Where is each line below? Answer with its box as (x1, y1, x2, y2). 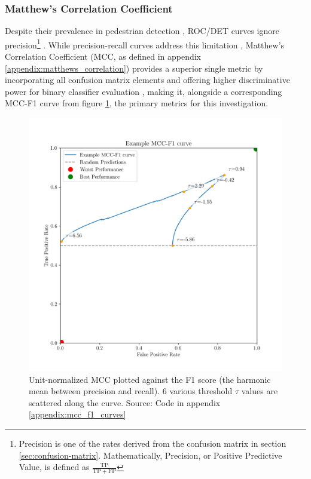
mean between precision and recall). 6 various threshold (29, 385, 233, 397)
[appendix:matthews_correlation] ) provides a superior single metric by (5, 62, 263, 74)
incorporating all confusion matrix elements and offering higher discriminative (5, 73, 290, 86)
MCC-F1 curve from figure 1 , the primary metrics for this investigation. (5, 97, 269, 109)
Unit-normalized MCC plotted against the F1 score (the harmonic (29, 373, 271, 385)
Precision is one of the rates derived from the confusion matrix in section (19, 437, 286, 449)
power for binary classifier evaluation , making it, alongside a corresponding (5, 85, 282, 97)
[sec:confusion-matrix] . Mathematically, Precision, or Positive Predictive (19, 449, 282, 461)
